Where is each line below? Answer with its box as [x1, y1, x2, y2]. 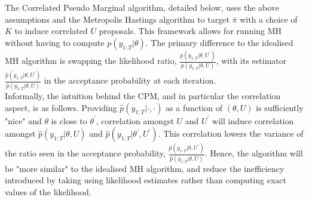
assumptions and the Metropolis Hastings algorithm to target [5, 13, 230, 25]
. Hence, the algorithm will [204, 147, 303, 159]
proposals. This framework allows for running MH [99, 24, 282, 37]
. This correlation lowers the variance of [158, 127, 304, 140]
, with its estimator [216, 54, 287, 67]
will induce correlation [212, 114, 294, 127]
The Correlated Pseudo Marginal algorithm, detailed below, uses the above [5, 1, 280, 13]
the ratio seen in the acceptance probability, [5, 147, 166, 159]
